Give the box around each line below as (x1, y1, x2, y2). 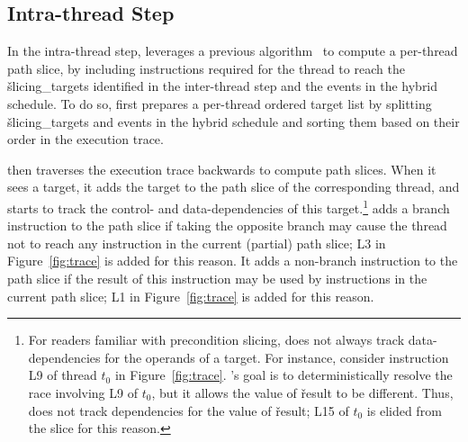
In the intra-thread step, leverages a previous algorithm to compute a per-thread (7, 41, 458, 60)
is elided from (366, 401, 442, 419)
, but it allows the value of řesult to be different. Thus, (151, 383, 454, 401)
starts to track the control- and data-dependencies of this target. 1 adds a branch (7, 195, 450, 217)
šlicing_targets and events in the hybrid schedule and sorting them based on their (7, 112, 460, 131)
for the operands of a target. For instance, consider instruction (104, 347, 449, 366)
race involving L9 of (28, 383, 138, 401)
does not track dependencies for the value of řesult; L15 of (28, 401, 349, 419)
